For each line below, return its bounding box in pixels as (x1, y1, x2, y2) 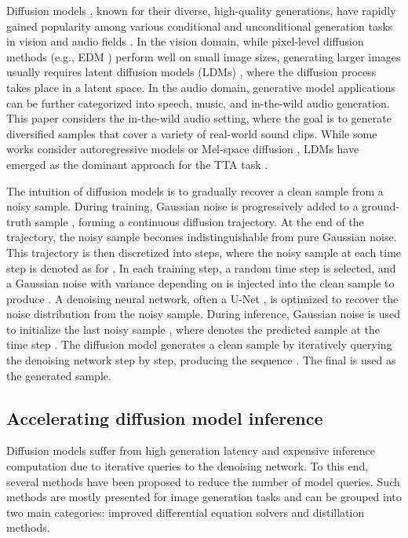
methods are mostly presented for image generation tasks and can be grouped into (6, 489, 402, 505)
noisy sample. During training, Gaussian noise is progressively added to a (6, 198, 359, 214)
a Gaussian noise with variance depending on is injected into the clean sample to (6, 275, 395, 291)
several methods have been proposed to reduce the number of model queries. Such (6, 473, 400, 489)
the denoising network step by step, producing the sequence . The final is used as (6, 352, 396, 368)
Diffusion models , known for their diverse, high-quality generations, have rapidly (6, 2, 396, 18)
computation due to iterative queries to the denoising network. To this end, (6, 458, 369, 474)
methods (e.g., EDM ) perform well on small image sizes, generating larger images (6, 48, 401, 64)
